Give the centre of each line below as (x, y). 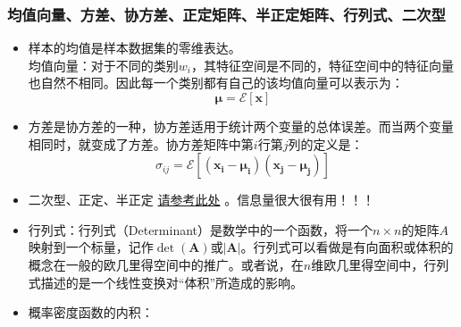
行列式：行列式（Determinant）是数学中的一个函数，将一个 (201, 229)
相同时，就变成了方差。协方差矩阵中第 (141, 143)
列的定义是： (326, 143)
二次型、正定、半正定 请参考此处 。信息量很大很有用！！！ (201, 200)
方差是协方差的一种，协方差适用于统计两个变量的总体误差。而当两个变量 (241, 126)
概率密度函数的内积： (91, 312)
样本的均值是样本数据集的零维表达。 (134, 48)
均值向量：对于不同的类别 (103, 65)
